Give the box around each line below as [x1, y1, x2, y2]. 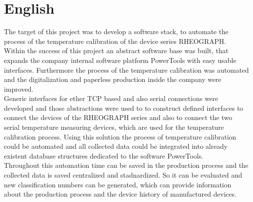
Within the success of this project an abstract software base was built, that [4, 45, 229, 56]
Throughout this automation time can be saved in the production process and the [4, 160, 249, 170]
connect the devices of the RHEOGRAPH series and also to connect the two [4, 112, 233, 122]
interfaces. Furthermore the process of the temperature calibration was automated [4, 64, 249, 75]
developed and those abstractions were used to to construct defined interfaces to [4, 102, 243, 113]
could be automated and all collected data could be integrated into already [4, 141, 228, 151]
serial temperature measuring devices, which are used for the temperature [4, 122, 224, 132]
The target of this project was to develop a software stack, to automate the [4, 26, 229, 37]
